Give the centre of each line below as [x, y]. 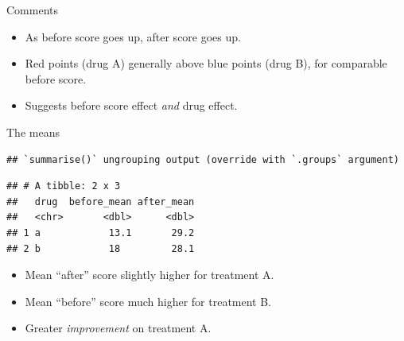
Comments [33, 10]
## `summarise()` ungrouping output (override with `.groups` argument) [203, 159]
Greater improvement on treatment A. [118, 328]
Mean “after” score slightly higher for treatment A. [150, 275]
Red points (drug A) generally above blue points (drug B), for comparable [206, 63]
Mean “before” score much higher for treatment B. [148, 301]
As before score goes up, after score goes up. [133, 36]
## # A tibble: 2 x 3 [64, 186]
